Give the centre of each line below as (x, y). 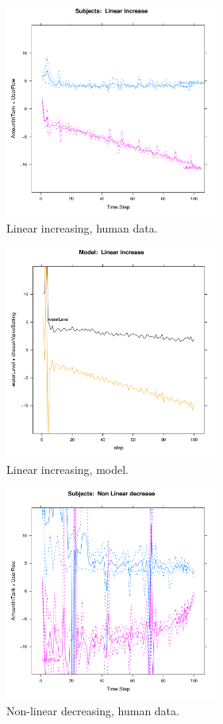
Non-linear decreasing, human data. (93, 710)
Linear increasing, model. (67, 469)
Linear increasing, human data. (82, 228)
